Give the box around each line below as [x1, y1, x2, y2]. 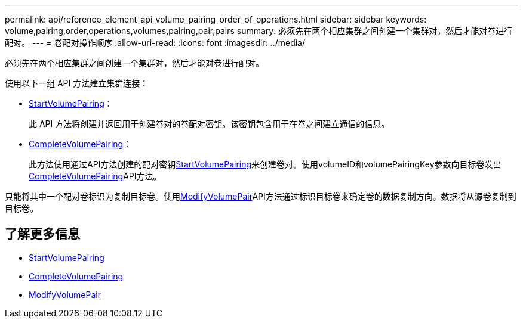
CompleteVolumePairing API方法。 [29, 171, 162, 181]
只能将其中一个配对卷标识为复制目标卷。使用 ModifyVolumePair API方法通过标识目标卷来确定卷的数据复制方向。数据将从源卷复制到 [5, 191, 516, 201]
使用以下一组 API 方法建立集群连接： [5, 78, 149, 88]
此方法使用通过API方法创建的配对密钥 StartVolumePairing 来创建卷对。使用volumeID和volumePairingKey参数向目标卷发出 [29, 159, 502, 169]
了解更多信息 [5, 226, 80, 242]
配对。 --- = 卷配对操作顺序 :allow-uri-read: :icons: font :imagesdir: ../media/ [5, 38, 306, 48]
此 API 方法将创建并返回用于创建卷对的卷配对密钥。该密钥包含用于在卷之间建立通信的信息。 [29, 119, 390, 129]
